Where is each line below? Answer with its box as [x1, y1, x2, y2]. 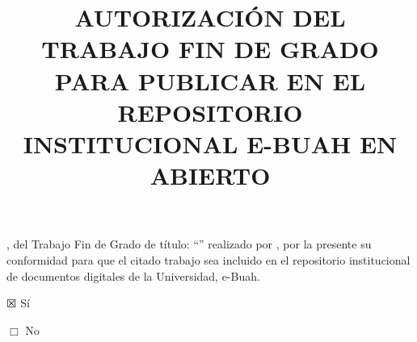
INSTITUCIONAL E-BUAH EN [23, 127, 398, 160]
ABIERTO [150, 159, 271, 192]
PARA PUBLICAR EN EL [54, 64, 366, 97]
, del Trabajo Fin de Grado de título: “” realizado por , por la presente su [6, 236, 372, 252]
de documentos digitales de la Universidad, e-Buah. [6, 267, 260, 284]
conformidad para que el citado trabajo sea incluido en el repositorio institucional [6, 251, 411, 268]
